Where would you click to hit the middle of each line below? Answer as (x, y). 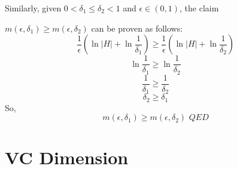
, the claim (199, 8)
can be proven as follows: (137, 28)
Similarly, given (33, 8)
